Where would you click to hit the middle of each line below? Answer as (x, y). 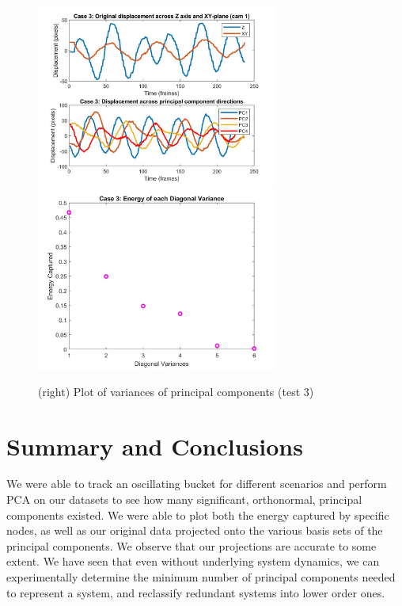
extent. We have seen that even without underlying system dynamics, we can (193, 561)
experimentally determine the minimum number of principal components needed (201, 577)
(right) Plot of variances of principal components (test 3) (176, 391)
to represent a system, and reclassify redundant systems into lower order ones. (196, 592)
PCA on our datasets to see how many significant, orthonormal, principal (184, 499)
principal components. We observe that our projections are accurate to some (192, 545)
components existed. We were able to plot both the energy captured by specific (198, 515)
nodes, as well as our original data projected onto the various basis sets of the (195, 530)
